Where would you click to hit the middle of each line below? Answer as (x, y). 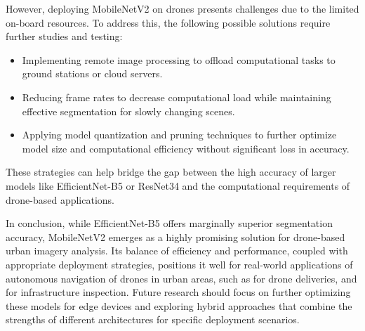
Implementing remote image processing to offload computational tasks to (179, 59)
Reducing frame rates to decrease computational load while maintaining (177, 97)
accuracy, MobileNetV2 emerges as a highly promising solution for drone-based (175, 236)
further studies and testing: (64, 36)
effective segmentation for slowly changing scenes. (128, 111)
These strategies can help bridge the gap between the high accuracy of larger (171, 172)
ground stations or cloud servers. (92, 73)
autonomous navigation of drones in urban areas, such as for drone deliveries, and (181, 278)
